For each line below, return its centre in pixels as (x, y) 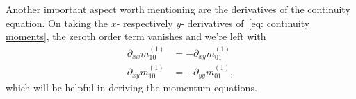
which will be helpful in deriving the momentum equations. (131, 88)
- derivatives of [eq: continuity (245, 22)
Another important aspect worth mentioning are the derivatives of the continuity (178, 9)
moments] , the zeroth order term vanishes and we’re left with (136, 36)
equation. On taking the (57, 22)
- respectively (145, 22)
